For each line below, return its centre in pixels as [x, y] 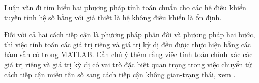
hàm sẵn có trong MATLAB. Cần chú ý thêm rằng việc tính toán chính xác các [128, 54]
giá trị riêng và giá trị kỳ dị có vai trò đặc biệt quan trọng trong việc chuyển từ [128, 64]
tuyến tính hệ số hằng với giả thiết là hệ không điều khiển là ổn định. [113, 17]
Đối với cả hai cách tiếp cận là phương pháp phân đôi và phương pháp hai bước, [130, 34]
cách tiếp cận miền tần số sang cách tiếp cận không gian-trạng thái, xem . [120, 74]
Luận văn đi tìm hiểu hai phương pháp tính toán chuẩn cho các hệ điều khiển [125, 7]
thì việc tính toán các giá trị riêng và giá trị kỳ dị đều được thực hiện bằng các [128, 44]
